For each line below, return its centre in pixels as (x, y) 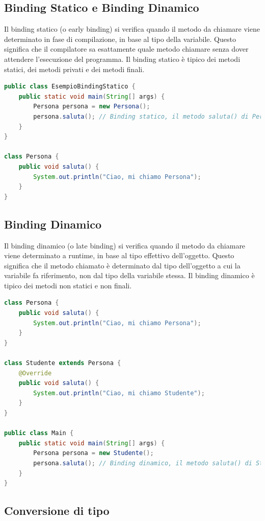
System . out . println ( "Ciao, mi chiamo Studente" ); (119, 393)
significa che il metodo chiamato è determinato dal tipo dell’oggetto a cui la (122, 265)
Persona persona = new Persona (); (92, 107)
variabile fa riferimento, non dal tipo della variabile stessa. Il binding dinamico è (129, 275)
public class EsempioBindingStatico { (70, 87)
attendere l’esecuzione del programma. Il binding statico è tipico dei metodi (122, 59)
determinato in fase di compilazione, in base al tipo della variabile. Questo (120, 39)
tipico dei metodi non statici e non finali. (68, 285)
